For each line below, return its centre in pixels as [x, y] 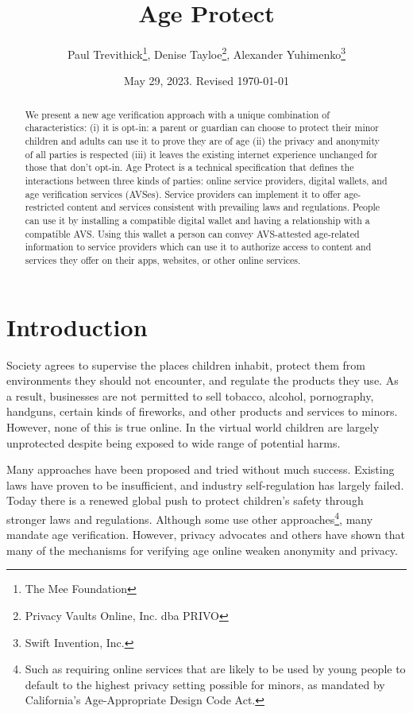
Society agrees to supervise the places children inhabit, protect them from [186, 364]
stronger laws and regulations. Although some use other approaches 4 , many [190, 517]
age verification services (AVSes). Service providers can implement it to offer [183, 194]
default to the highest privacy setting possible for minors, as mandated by [205, 684]
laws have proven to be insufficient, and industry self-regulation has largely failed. [205, 484]
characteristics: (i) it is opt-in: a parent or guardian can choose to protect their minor [202, 128]
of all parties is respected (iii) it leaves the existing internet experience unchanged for [201, 154]
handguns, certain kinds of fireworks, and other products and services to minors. [202, 411]
